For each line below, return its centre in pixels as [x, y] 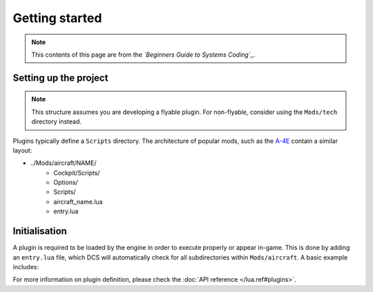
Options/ [66, 182]
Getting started [57, 18]
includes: [26, 266]
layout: [22, 150]
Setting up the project [60, 78]
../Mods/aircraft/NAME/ [63, 163]
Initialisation [40, 231]
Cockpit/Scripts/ [77, 173]
